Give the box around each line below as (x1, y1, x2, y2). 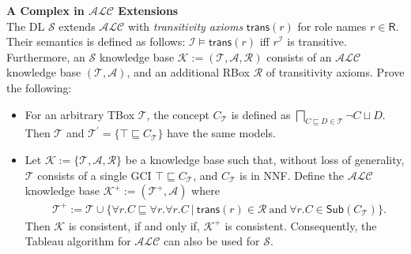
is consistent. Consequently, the (224, 217, 377, 233)
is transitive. (287, 33, 347, 50)
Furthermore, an (6, 48, 85, 65)
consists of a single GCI (37, 166, 152, 183)
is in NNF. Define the (239, 166, 345, 183)
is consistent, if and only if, (68, 217, 200, 233)
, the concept (146, 106, 209, 122)
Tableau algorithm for (25, 233, 131, 249)
